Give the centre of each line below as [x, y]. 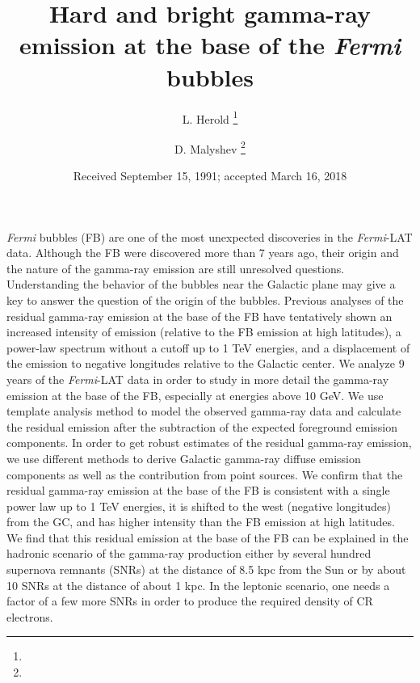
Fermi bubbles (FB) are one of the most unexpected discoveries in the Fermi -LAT [210, 236]
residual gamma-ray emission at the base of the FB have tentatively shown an [199, 316]
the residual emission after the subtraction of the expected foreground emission [202, 426]
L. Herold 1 [210, 117]
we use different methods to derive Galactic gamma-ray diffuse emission [184, 458]
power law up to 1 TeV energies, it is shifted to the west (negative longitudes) [199, 506]
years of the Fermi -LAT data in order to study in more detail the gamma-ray [198, 379]
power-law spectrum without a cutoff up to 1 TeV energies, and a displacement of [208, 347]
